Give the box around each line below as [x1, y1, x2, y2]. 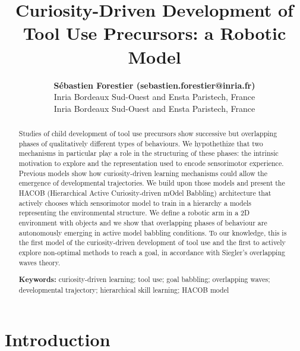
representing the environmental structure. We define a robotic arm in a [18, 208, 239, 218]
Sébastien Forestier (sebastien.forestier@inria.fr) [53, 79, 255, 91]
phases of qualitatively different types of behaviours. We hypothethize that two [18, 138, 263, 148]
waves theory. [18, 257, 61, 267]
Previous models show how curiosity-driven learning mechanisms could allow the [18, 168, 267, 178]
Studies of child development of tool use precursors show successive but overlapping [18, 129, 277, 139]
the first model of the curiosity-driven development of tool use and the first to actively [18, 237, 286, 247]
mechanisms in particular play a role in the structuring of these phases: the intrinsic [18, 148, 279, 158]
